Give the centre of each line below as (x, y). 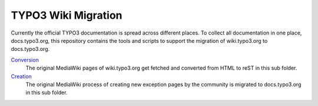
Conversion (25, 60)
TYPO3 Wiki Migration (67, 15)
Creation (21, 76)
